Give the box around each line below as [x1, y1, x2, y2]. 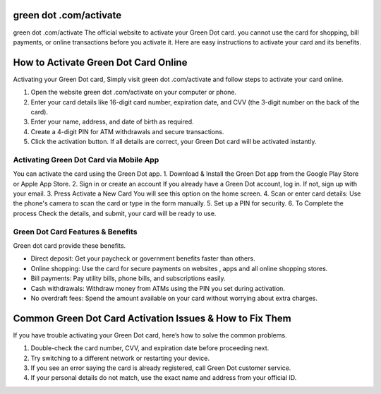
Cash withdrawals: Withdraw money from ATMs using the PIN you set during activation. [30, 284, 286, 292]
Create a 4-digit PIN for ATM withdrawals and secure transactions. [30, 127, 224, 136]
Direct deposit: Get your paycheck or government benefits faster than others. [30, 254, 255, 263]
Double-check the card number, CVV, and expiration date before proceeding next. [30, 344, 270, 352]
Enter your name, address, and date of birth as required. [30, 117, 194, 126]
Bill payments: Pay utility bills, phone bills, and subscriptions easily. [30, 274, 226, 282]
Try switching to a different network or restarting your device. [30, 354, 210, 362]
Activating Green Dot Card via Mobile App [13, 155, 159, 165]
